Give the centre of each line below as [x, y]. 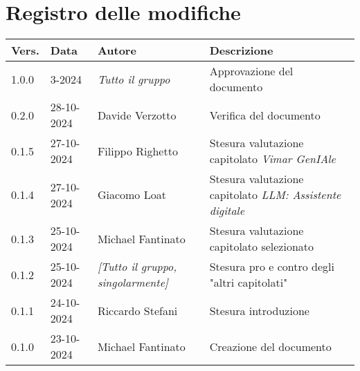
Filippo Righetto [137, 151]
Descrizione [241, 50]
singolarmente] [133, 283]
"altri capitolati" [249, 283]
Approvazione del [251, 71]
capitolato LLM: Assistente [275, 195]
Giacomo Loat [132, 195]
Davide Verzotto [137, 115]
